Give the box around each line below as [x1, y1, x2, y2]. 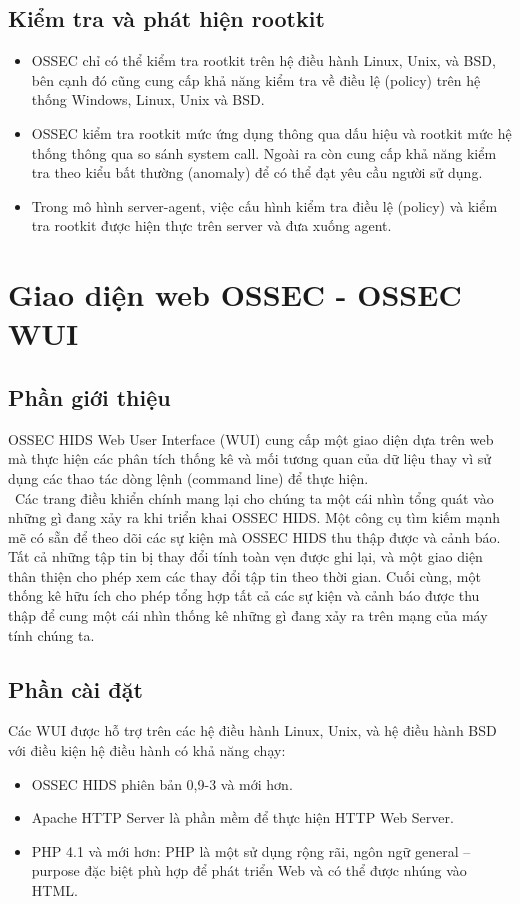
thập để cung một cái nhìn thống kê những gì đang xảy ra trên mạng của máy [8, 605, 488, 626]
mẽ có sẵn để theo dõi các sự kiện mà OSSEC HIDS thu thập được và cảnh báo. [8, 526, 501, 547]
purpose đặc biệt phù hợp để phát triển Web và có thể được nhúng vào [31, 860, 467, 881]
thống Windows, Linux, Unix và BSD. [31, 89, 265, 110]
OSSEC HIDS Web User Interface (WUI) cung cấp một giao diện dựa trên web [8, 428, 494, 449]
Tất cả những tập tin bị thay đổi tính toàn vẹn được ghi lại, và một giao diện [8, 546, 483, 567]
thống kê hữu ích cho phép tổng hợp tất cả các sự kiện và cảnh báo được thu [8, 585, 480, 606]
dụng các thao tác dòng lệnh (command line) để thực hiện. [8, 467, 369, 488]
